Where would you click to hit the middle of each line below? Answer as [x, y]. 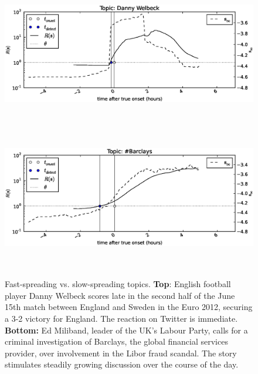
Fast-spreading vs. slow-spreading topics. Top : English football [118, 284]
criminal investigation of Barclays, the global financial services [116, 341]
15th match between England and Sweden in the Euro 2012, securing [129, 307]
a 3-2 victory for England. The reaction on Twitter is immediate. [121, 318]
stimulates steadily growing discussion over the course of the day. [122, 364]
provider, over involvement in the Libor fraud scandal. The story [121, 353]
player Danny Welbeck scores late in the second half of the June [120, 295]
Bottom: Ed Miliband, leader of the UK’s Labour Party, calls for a [126, 330]
